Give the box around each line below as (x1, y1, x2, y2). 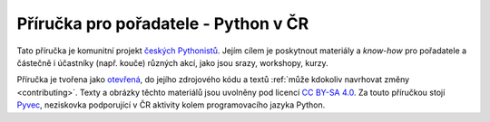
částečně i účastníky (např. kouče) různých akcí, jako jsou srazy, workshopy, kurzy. (16, 57, 328, 68)
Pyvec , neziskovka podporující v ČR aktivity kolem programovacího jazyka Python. (16, 99, 326, 110)
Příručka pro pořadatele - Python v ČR (16, 14, 309, 33)
